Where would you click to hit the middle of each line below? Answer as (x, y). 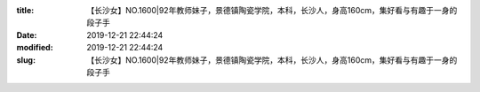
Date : (27, 34)
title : (25, 10)
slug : (26, 60)
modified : (35, 48)
